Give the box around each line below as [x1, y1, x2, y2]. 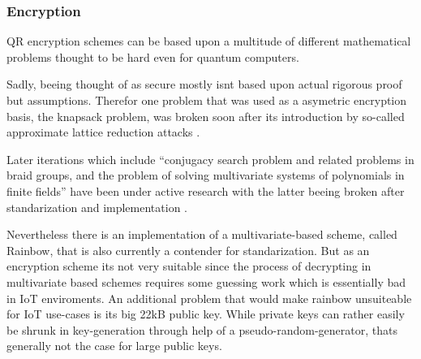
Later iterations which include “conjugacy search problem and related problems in [6, 150, 415, 167]
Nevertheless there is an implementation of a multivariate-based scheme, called [6, 226, 397, 243]
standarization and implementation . [6, 198, 187, 215]
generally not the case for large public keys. [6, 337, 222, 354]
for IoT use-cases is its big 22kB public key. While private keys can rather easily [6, 305, 405, 322]
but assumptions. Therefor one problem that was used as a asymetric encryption [6, 92, 407, 108]
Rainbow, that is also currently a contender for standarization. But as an [6, 241, 370, 258]
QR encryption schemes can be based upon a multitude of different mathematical [6, 32, 411, 50]
